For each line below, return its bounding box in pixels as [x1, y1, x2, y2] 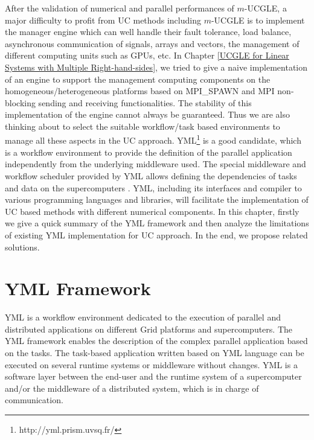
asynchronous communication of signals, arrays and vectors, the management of [5, 37, 300, 49]
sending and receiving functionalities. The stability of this [38, 96, 252, 109]
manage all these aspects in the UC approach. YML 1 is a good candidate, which [5, 132, 301, 147]
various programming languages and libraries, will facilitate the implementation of [5, 193, 309, 206]
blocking [5, 96, 36, 109]
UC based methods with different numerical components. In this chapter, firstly [5, 205, 300, 217]
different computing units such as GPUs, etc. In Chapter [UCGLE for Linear [5, 49, 289, 62]
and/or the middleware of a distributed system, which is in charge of [5, 381, 259, 394]
